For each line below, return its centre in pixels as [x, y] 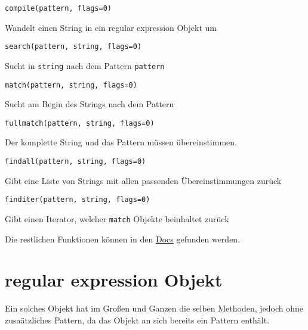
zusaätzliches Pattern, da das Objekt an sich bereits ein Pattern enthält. [137, 320]
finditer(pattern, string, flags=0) [78, 200]
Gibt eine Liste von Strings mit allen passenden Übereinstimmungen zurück [143, 180]
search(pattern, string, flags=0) [73, 47]
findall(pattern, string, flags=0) [76, 162]
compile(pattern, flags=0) [58, 8]
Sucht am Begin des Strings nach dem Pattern [90, 104]
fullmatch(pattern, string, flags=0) [80, 123]
